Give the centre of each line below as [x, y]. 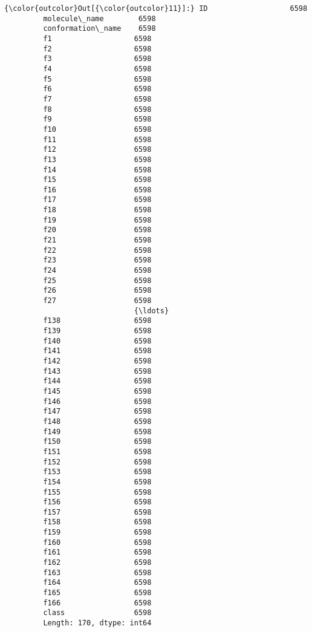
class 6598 [97, 613]
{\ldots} [151, 311]
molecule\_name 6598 [99, 18]
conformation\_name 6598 [99, 29]
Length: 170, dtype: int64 [97, 623]
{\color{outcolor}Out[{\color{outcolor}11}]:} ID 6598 [156, 8]
